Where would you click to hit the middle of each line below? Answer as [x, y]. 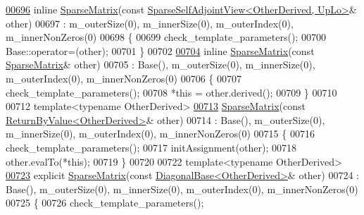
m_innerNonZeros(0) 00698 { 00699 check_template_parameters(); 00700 [166, 37]
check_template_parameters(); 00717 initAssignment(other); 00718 [151, 147]
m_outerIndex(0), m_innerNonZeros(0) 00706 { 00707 [124, 78]
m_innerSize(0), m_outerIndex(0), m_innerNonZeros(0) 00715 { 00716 [160, 134]
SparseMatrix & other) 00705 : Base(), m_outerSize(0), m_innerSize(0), [161, 64]
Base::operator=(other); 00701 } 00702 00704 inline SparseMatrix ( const [160, 50]
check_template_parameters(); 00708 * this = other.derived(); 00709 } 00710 [171, 92]
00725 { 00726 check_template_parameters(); [105, 203]
